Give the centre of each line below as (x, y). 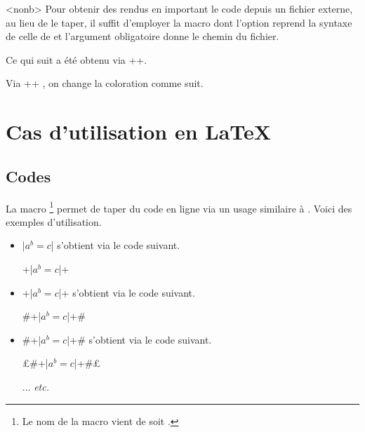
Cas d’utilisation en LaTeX (139, 131)
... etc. (35, 386)
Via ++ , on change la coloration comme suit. (105, 83)
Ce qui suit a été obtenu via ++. (77, 59)
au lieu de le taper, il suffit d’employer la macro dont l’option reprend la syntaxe (179, 22)
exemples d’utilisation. (54, 221)
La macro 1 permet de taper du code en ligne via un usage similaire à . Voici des (179, 207)
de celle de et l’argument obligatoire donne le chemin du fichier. (142, 36)
